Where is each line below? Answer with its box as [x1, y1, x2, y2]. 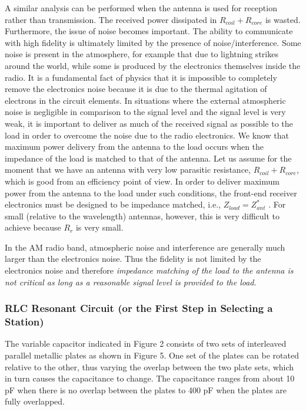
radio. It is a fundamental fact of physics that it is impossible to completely [5, 71, 277, 83]
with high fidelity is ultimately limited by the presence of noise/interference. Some [5, 36, 301, 48]
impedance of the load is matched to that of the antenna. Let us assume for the [5, 152, 292, 164]
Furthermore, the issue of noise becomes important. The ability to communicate [5, 25, 293, 37]
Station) [5, 314, 44, 329]
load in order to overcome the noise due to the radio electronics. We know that [5, 129, 289, 141]
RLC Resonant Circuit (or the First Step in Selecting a [5, 301, 273, 315]
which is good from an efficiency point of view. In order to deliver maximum [5, 175, 280, 187]
